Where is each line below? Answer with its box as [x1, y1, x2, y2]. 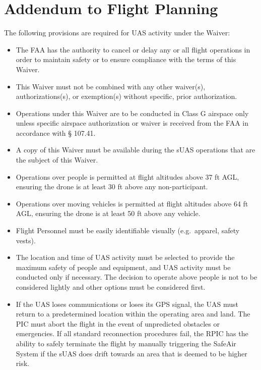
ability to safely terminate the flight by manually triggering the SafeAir [16, 338, 236, 348]
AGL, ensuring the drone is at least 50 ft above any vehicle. [16, 208, 201, 219]
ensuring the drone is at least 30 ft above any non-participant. [16, 181, 208, 192]
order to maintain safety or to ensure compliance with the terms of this [16, 54, 236, 65]
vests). [16, 235, 36, 245]
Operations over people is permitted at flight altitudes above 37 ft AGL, [16, 171, 239, 182]
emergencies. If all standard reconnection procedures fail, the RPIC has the [16, 328, 248, 339]
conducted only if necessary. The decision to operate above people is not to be [16, 272, 257, 282]
